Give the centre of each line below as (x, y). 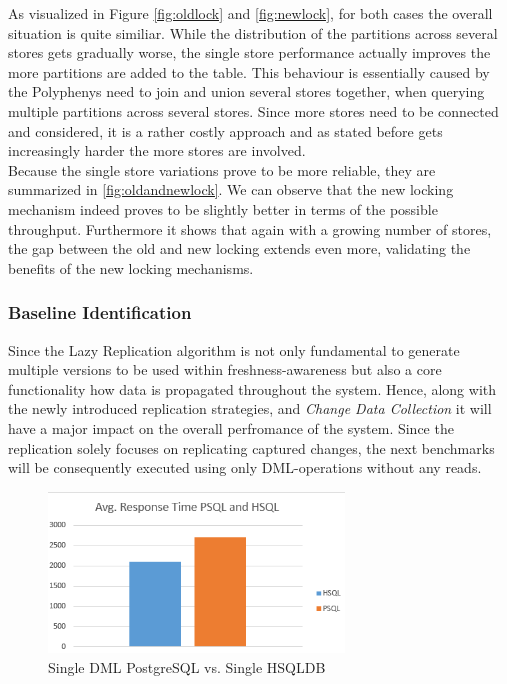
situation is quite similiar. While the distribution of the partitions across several (253, 32)
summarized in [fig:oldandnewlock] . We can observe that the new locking (231, 189)
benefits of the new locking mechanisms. (131, 267)
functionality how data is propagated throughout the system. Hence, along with (252, 388)
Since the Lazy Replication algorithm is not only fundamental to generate (234, 349)
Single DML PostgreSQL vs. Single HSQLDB (187, 666)
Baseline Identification (100, 312)
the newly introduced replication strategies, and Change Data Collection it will (250, 408)
